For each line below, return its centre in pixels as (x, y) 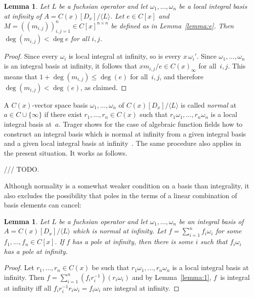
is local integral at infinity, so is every (125, 56)
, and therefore (181, 76)
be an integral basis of (211, 221)
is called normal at (208, 104)
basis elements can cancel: (43, 205)
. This (237, 66)
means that (21, 76)
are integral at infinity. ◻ (141, 287)
